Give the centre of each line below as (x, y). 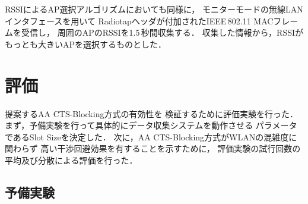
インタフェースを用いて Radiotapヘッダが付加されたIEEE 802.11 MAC (139, 21)
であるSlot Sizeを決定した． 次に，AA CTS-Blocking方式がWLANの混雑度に (151, 136)
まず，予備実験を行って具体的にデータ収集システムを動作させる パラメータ (151, 125)
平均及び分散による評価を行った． (71, 160)
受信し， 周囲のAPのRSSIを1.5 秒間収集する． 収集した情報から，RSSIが (162, 32)
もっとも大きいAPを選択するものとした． (86, 44)
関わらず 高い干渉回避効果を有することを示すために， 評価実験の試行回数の (153, 148)
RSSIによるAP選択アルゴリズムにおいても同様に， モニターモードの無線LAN (154, 9)
